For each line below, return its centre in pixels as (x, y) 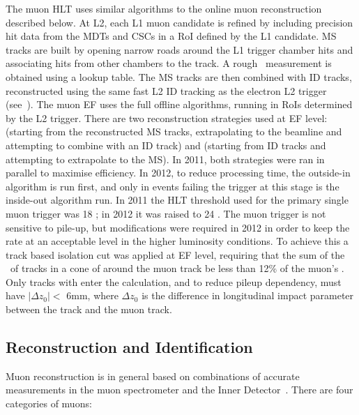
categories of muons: (49, 403)
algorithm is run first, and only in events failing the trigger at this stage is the (173, 186)
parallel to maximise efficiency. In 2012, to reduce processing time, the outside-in (178, 173)
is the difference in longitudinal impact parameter (248, 295)
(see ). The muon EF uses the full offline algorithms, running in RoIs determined (179, 104)
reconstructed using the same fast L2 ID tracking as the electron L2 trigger (166, 90)
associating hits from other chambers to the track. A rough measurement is (169, 63)
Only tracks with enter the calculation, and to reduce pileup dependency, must (174, 281)
